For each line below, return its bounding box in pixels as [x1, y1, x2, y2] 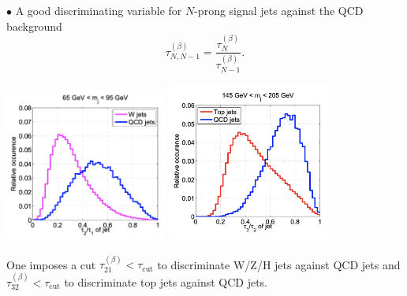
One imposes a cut [6, 256, 96, 272]
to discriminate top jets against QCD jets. [64, 273, 267, 290]
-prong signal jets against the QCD [194, 2, 364, 18]
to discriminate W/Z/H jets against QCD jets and [157, 256, 401, 272]
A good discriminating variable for [15, 2, 182, 18]
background [6, 17, 62, 34]
